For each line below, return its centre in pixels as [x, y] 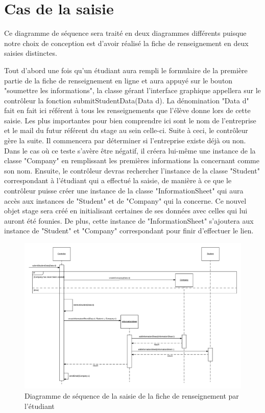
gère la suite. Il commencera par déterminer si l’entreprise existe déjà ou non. [125, 140]
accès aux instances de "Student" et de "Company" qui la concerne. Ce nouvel [125, 200]
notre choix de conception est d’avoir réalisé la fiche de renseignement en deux [126, 43]
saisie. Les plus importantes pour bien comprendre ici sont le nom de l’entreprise [130, 120]
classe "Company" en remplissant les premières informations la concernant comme [132, 160]
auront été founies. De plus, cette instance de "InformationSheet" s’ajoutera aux [129, 220]
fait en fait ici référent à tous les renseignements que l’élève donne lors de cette [127, 110]
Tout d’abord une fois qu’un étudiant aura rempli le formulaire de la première [126, 70]
